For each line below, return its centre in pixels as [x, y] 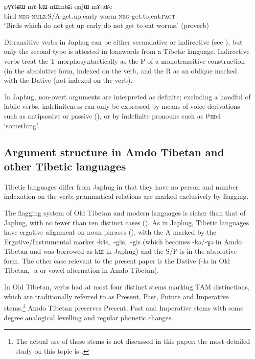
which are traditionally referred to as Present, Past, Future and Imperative [116, 296]
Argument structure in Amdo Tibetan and [114, 152]
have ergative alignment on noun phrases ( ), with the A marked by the [110, 232]
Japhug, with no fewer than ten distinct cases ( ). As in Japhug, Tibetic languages [127, 222]
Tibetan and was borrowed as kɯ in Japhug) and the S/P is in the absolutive [120, 251]
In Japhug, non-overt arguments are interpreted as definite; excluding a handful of [127, 96]
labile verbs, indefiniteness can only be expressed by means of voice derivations [122, 106]
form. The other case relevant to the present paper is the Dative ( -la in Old [117, 260]
